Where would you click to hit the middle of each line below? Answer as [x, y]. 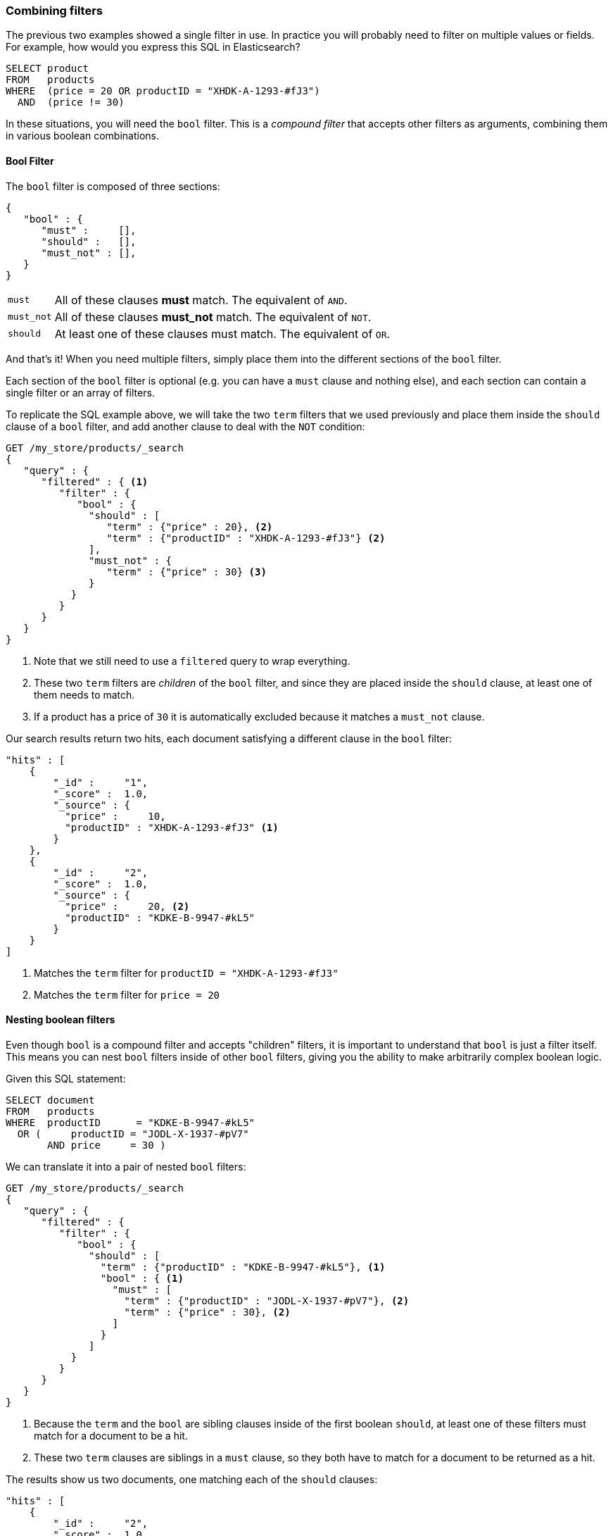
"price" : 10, [115, 816]
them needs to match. [84, 694]
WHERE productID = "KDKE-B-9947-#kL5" [131, 1122]
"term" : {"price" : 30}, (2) [207, 1312]
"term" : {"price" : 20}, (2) [190, 526]
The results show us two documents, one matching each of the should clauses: [192, 1479]
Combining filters [54, 11]
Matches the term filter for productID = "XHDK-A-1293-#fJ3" [186, 973]
